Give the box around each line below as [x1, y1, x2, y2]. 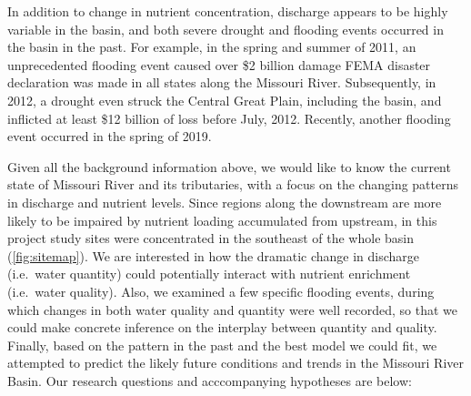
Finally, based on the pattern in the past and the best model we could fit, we [7, 335, 437, 354]
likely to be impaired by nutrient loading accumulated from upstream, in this [7, 210, 437, 229]
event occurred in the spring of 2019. [7, 127, 212, 146]
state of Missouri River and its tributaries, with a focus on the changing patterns [7, 175, 459, 194]
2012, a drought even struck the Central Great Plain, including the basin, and [7, 90, 442, 109]
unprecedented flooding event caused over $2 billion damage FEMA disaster [7, 55, 431, 74]
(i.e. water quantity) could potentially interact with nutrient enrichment [7, 264, 411, 283]
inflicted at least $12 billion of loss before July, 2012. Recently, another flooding [7, 108, 451, 127]
